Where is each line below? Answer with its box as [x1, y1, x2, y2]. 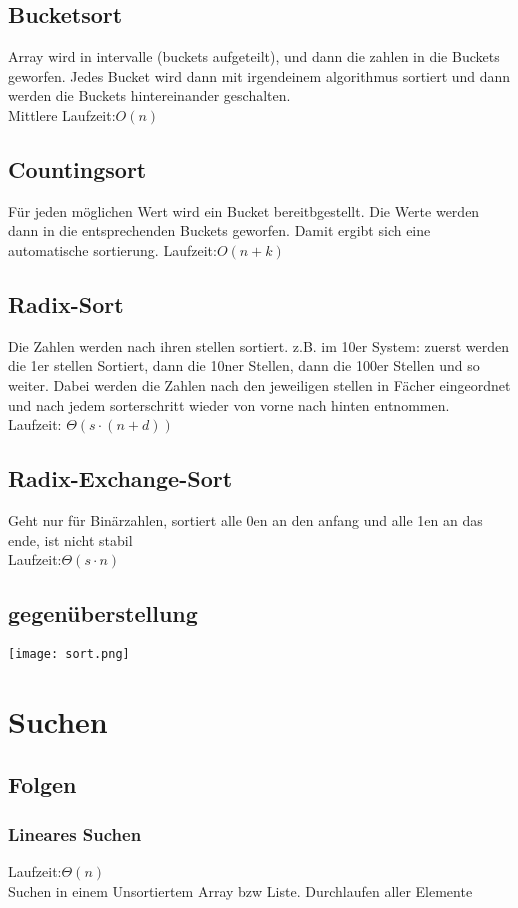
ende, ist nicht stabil [8, 529, 133, 550]
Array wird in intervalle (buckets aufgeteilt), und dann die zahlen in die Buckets [8, 46, 500, 67]
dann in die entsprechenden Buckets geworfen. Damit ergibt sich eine [8, 220, 431, 241]
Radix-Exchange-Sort [8, 463, 233, 494]
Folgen [8, 769, 77, 800]
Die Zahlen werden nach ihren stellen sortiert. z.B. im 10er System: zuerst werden [8, 335, 510, 356]
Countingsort [8, 153, 147, 184]
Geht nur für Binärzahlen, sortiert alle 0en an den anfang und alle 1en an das [8, 509, 483, 530]
